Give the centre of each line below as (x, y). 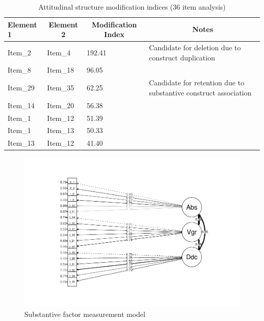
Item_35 (60, 88)
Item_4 (59, 52)
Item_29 (21, 88)
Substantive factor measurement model (85, 314)
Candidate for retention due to (196, 83)
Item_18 (60, 70)
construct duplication (182, 57)
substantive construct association (200, 92)
